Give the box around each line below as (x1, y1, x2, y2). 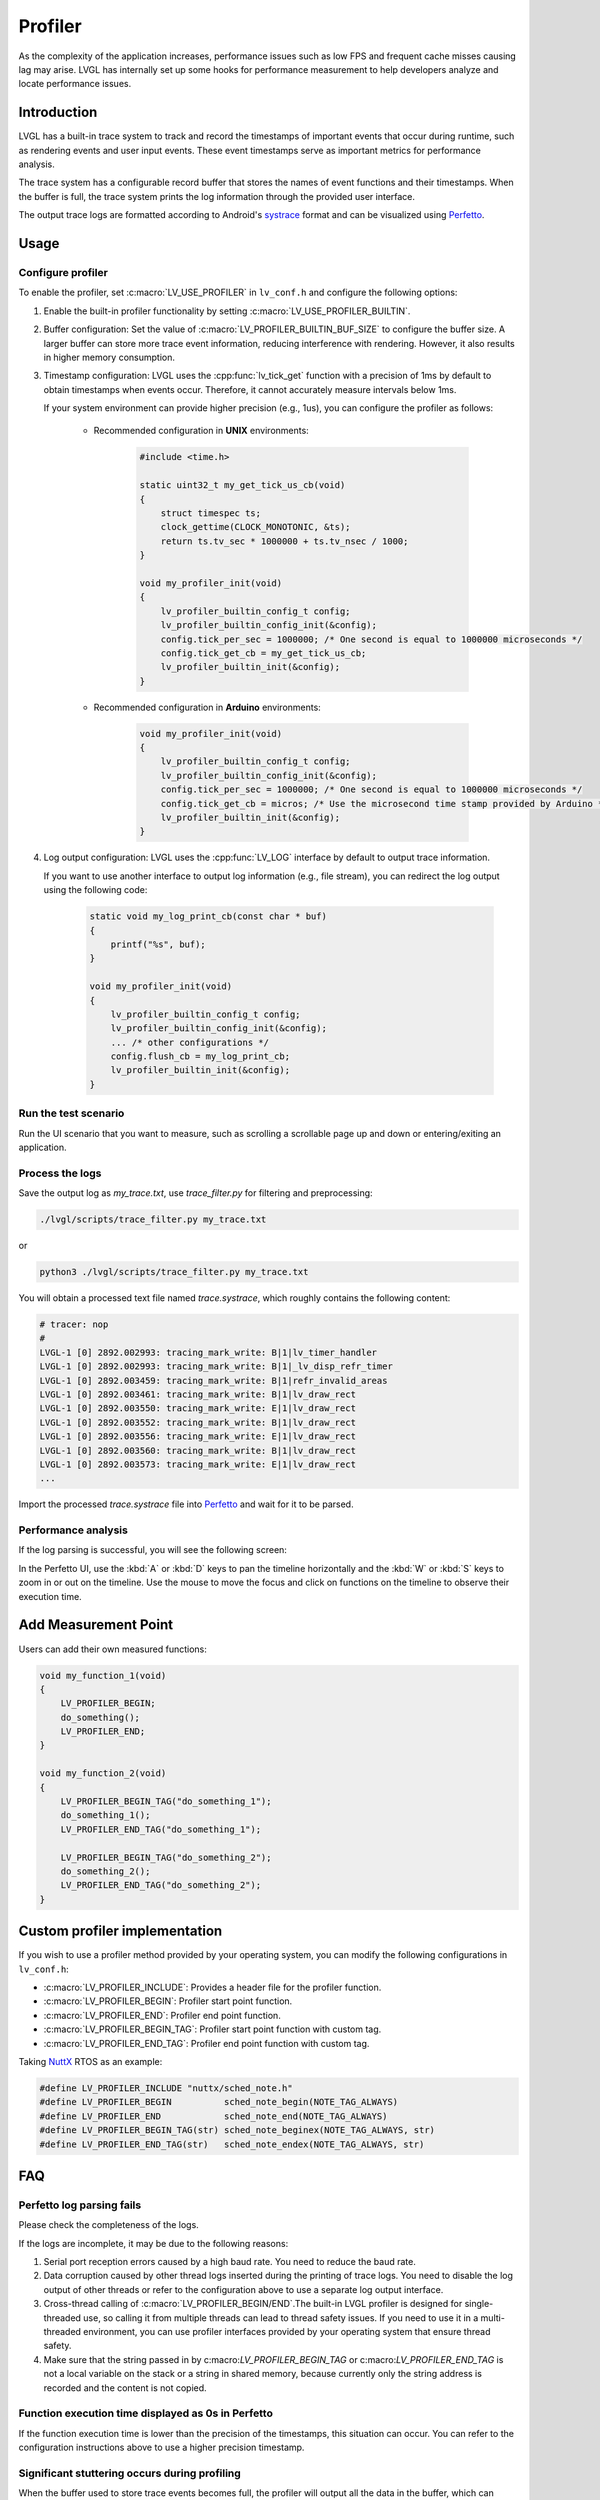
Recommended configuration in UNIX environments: (93, 425, 309, 437)
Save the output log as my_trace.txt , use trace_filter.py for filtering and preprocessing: (18, 1187, 374, 1199)
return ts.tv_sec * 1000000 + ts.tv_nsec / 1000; (160, 535, 409, 547)
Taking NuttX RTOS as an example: (18, 2056, 163, 2067)
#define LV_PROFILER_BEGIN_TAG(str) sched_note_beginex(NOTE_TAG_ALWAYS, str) (39, 2125, 435, 2136)
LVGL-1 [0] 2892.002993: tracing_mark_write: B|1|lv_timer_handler (39, 1346, 378, 1358)
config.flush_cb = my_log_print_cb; (110, 1051, 290, 1062)
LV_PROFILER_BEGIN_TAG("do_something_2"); (60, 1851, 272, 1863)
